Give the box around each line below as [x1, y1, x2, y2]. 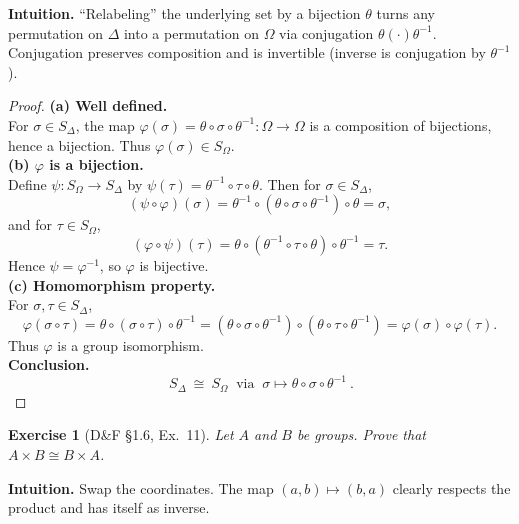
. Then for [258, 173, 321, 194]
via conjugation [279, 22, 374, 43]
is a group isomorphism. [57, 334, 204, 355]
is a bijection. [49, 154, 144, 175]
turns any [376, 3, 436, 23]
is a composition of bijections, [309, 114, 492, 135]
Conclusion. [8, 354, 90, 375]
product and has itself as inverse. [8, 497, 210, 518]
